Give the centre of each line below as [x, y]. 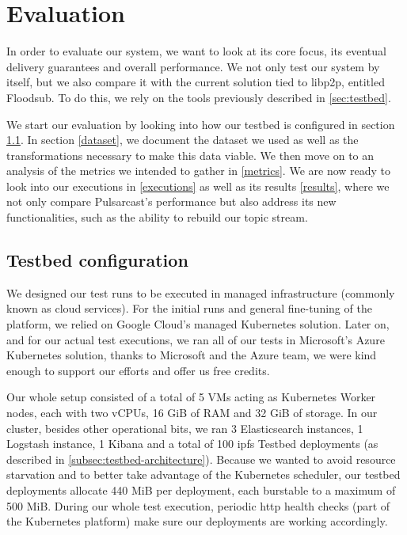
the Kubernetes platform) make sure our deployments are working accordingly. [197, 521]
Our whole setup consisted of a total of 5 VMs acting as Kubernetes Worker [191, 397]
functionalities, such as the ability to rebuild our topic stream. [157, 217]
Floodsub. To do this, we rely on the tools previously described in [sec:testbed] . [199, 97]
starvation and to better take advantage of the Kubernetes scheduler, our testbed [203, 474]
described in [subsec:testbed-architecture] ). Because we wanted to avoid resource [201, 459]
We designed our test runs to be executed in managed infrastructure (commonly [201, 292]
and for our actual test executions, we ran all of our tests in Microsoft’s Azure [196, 339]
